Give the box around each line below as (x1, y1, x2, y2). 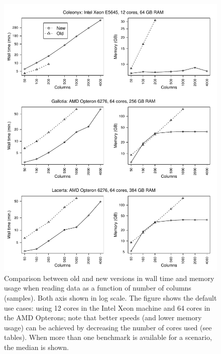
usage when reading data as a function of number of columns (4, 282, 191, 293)
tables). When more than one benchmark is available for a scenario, (4, 332, 212, 342)
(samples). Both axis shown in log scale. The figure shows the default (4, 292, 217, 303)
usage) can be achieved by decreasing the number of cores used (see (4, 322, 212, 332)
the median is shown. (4, 341, 69, 352)
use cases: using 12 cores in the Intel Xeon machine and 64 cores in (4, 302, 210, 313)
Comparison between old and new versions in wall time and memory (4, 272, 214, 283)
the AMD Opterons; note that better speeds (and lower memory (4, 312, 202, 323)
